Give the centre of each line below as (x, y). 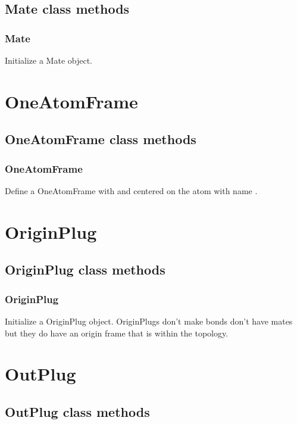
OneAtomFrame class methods (101, 139)
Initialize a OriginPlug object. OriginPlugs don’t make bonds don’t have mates (149, 321)
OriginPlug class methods (85, 269)
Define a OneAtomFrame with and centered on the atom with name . (131, 190)
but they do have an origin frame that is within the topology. (117, 333)
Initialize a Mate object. (49, 60)
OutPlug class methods (77, 411)
